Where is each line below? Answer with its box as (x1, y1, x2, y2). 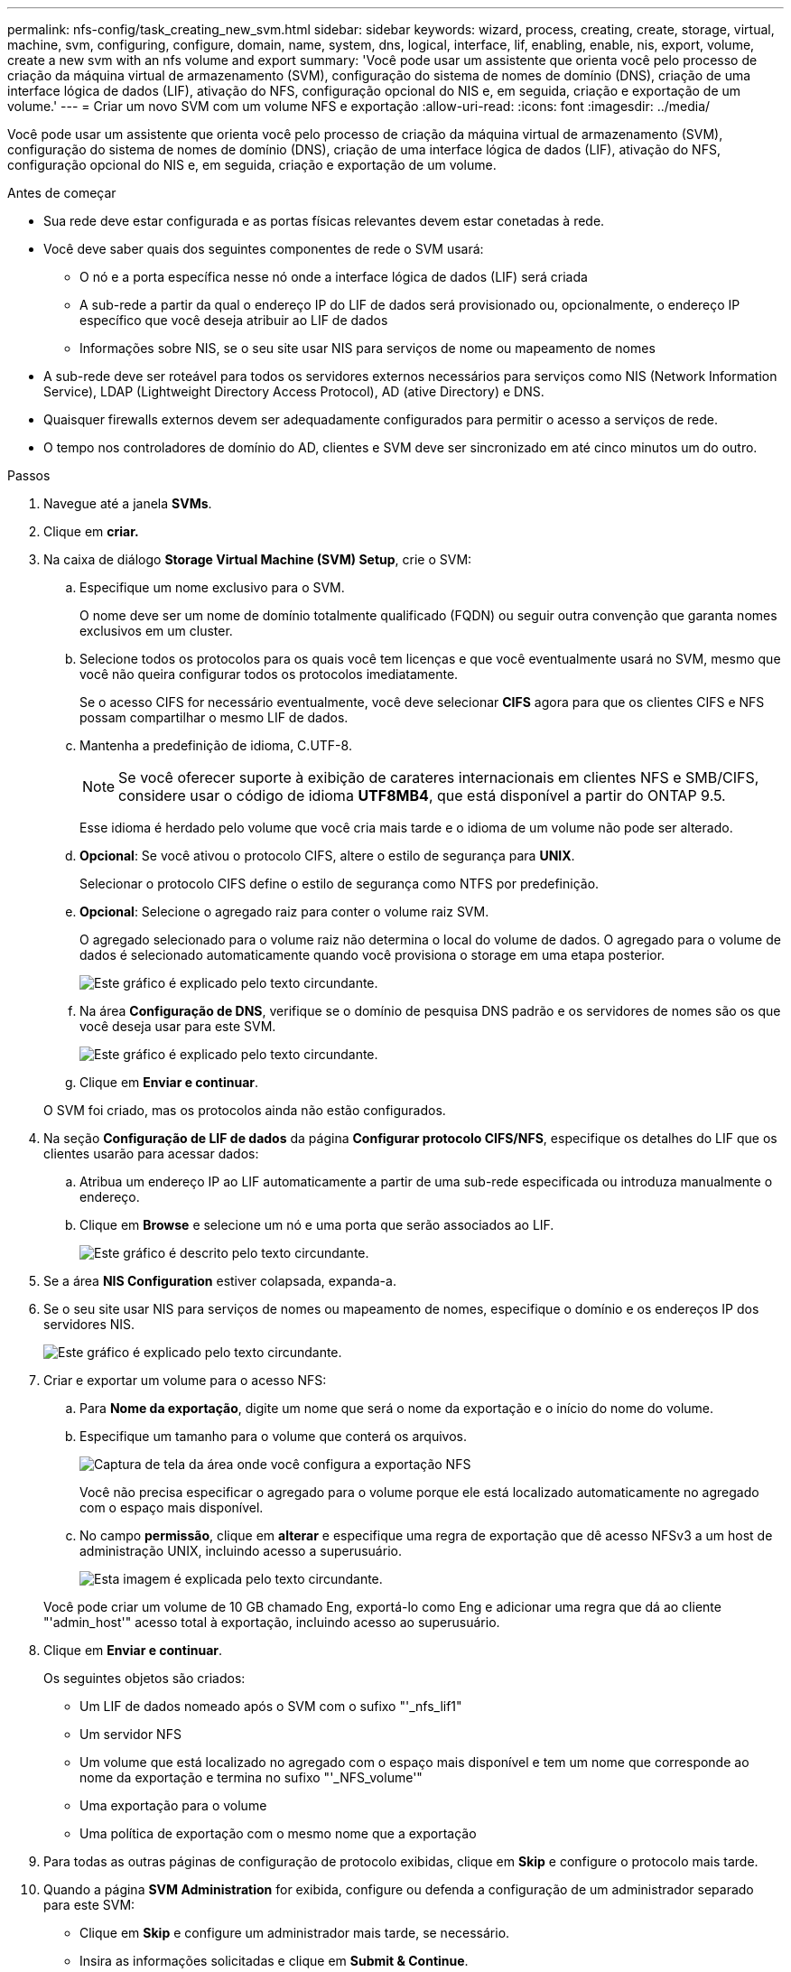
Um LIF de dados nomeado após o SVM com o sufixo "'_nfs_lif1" (79, 1698, 462, 1714)
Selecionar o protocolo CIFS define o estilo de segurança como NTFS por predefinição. (79, 876, 600, 891)
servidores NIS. (43, 1316, 135, 1332)
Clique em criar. (43, 524, 139, 539)
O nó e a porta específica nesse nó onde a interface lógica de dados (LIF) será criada (79, 269, 588, 284)
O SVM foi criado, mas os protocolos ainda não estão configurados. (43, 1102, 446, 1118)
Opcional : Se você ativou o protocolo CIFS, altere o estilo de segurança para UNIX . (79, 848, 575, 863)
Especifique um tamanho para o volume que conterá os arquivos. (79, 1428, 468, 1444)
